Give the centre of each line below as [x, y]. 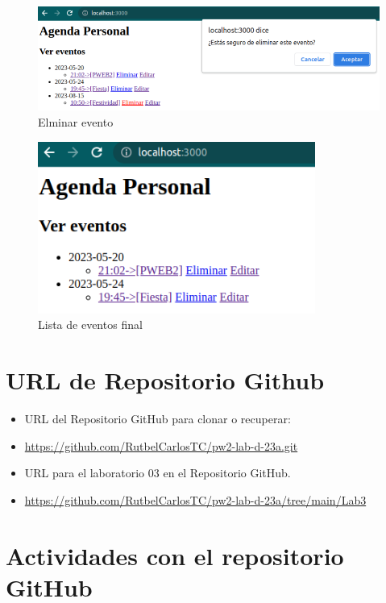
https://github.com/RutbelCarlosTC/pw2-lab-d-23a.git [161, 445]
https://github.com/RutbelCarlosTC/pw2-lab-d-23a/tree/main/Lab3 [195, 499]
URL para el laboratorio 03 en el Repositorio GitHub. [158, 473]
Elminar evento [76, 122]
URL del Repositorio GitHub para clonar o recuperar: [158, 418]
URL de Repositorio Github [165, 380]
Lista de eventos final [90, 324]
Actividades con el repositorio [175, 555]
